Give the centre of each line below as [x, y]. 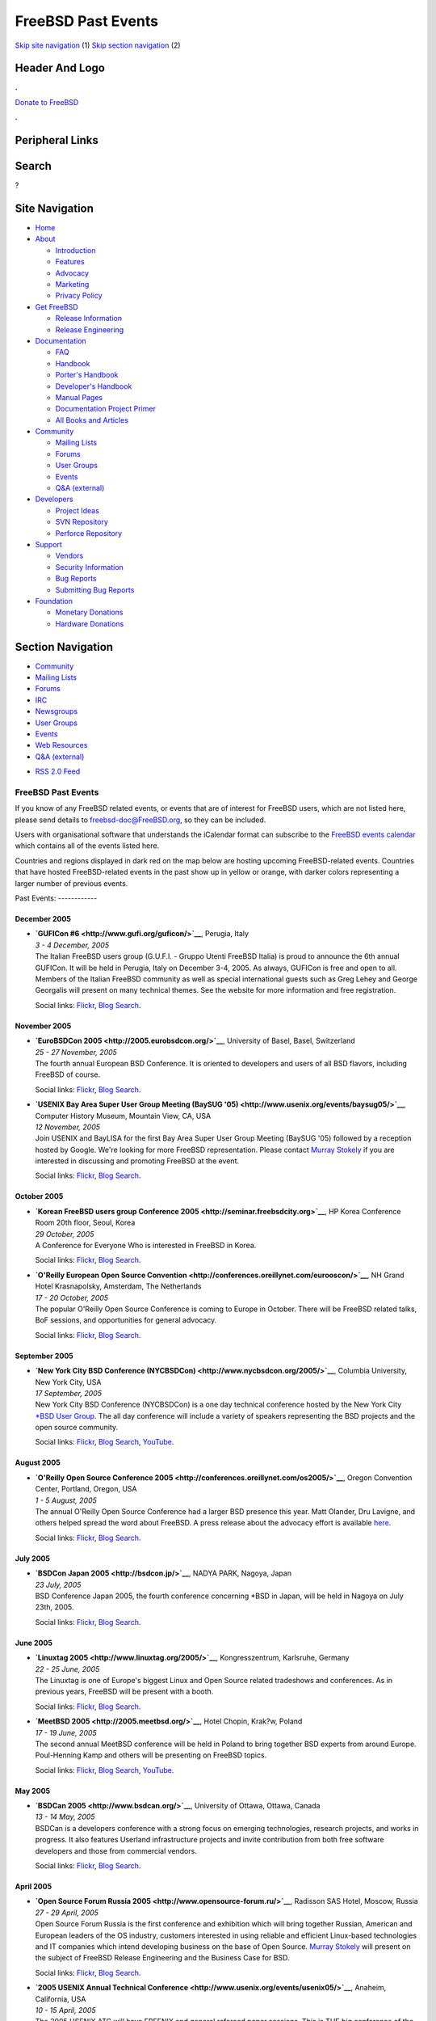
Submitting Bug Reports [95, 589]
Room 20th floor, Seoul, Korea [85, 1223]
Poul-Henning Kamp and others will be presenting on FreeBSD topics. [151, 1755]
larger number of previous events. [71, 883]
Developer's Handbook [94, 386]
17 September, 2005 [69, 1393]
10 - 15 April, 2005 [65, 2010]
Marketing [72, 285]
